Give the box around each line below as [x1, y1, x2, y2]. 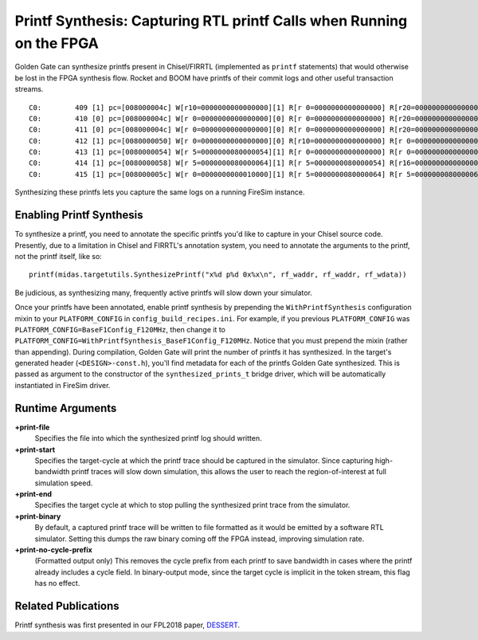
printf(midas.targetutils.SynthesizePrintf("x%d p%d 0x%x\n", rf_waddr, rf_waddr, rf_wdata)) [29, 270, 407, 279]
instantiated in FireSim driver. [14, 380, 111, 390]
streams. [14, 84, 44, 94]
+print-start [14, 445, 56, 454]
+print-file [14, 422, 50, 432]
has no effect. [34, 579, 80, 588]
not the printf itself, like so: [14, 251, 103, 261]
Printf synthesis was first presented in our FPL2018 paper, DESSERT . [14, 620, 241, 630]
